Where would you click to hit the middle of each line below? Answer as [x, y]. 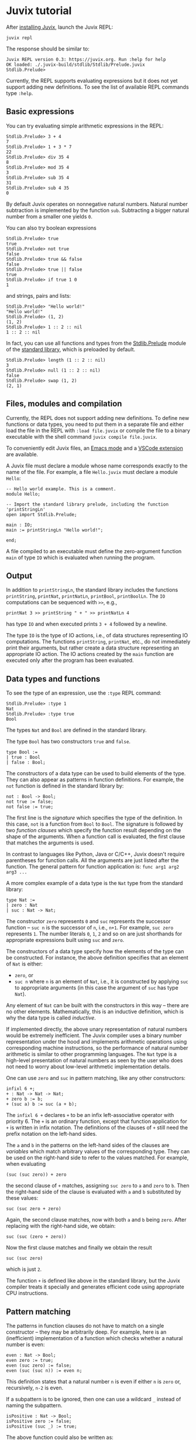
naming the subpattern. [34, 1405]
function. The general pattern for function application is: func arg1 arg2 [93, 867]
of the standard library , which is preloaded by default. [71, 349]
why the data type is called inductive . [51, 1018]
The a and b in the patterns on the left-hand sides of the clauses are [88, 1145]
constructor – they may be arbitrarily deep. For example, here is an [86, 1332]
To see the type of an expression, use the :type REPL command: [84, 693]
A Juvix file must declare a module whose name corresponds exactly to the [97, 466]
